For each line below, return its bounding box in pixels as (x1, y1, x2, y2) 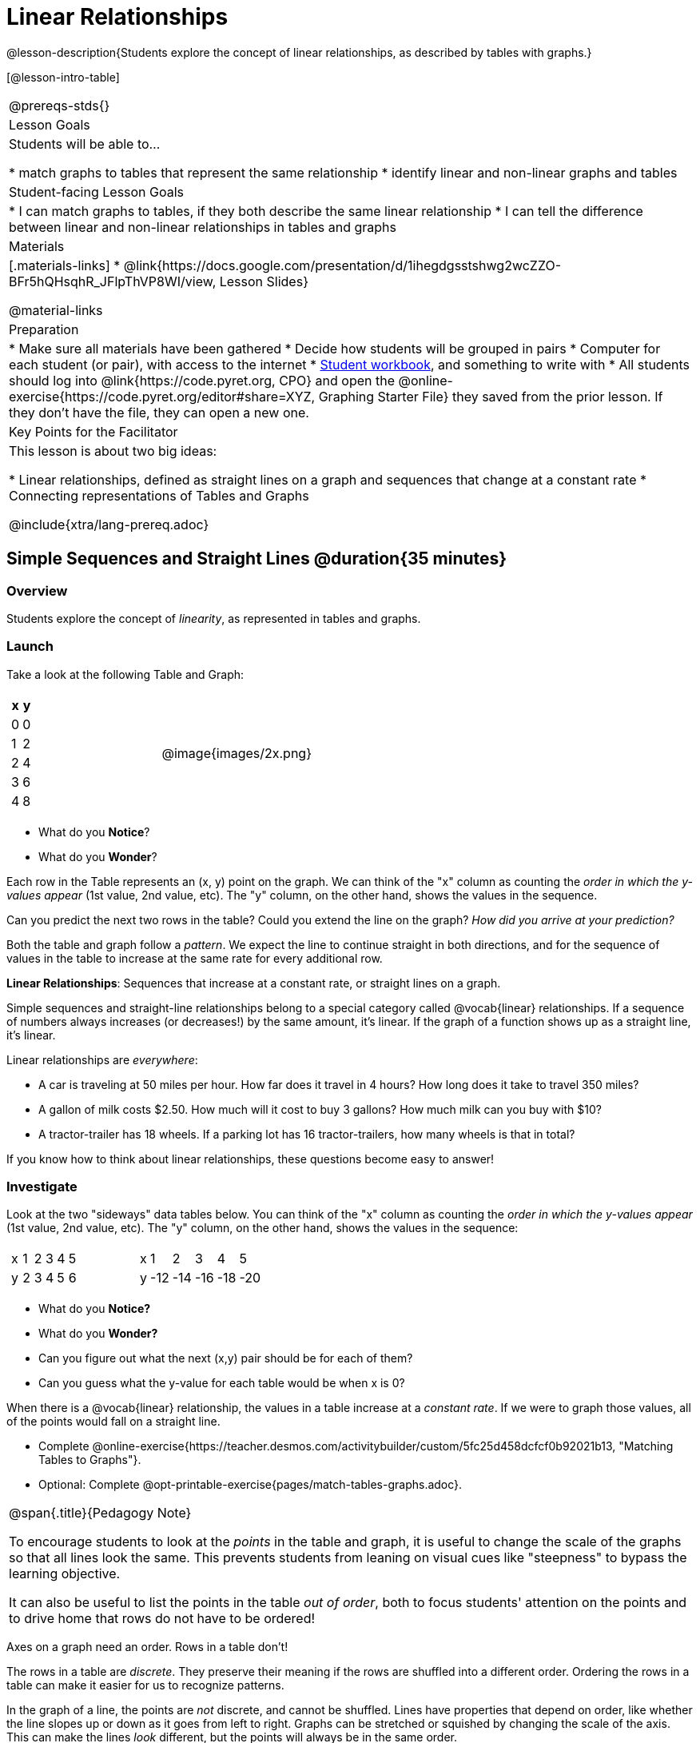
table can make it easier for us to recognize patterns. (6, 1678, 284, 1693)
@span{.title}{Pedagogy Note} (9, 1505, 192, 1522)
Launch (6, 638, 54, 655)
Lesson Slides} (219, 273, 308, 289)
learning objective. (9, 1566, 121, 1582)
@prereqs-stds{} (9, 97, 110, 114)
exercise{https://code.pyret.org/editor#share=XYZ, (9, 388, 316, 405)
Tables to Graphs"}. (38, 1453, 141, 1467)
